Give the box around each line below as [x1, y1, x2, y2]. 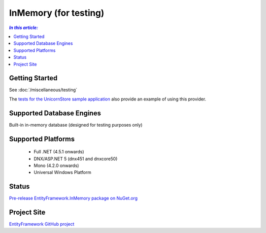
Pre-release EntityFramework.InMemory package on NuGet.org [9, 195, 138, 201]
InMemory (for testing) [9, 7, 104, 18]
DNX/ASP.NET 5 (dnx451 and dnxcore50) [33, 156, 118, 162]
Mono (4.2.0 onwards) [33, 163, 79, 168]
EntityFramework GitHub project [9, 221, 75, 227]
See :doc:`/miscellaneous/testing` [9, 87, 77, 93]
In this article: [9, 25, 38, 31]
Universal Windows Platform [33, 169, 91, 175]
